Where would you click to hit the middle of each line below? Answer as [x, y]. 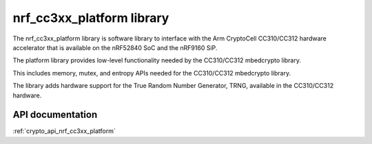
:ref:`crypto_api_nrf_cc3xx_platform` [64, 131]
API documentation [55, 115]
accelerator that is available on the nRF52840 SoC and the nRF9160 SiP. [115, 47]
